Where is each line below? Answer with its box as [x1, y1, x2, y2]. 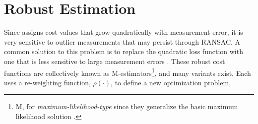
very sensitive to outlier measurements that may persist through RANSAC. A [4, 36, 241, 47]
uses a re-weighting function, [4, 77, 91, 87]
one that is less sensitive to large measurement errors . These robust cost [4, 56, 225, 66]
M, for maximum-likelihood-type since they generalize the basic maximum [15, 101, 238, 112]
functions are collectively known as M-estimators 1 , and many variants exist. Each [4, 66, 251, 78]
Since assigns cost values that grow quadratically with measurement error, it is [4, 27, 243, 37]
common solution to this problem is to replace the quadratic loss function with [4, 46, 243, 57]
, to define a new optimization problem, [111, 77, 231, 87]
